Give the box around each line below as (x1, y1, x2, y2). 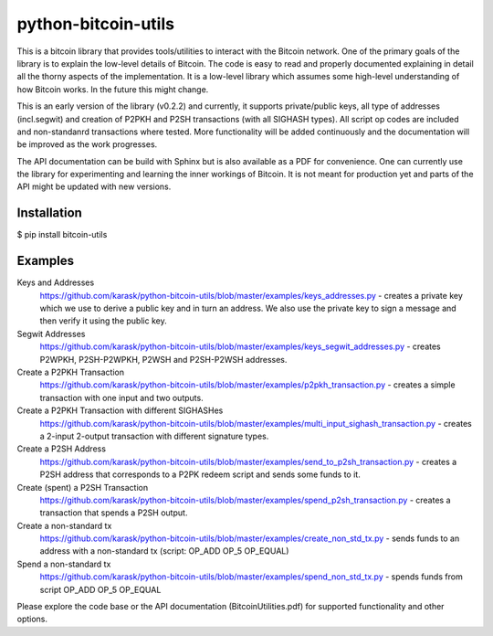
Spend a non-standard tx (16, 558, 111, 569)
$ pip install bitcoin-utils (16, 229, 108, 240)
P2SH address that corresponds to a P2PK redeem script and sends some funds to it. (39, 469, 361, 480)
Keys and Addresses (16, 277, 95, 288)
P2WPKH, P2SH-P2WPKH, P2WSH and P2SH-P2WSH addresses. (39, 354, 288, 365)
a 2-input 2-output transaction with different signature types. (39, 430, 269, 441)
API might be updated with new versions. (16, 181, 172, 192)
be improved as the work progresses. (16, 139, 158, 150)
